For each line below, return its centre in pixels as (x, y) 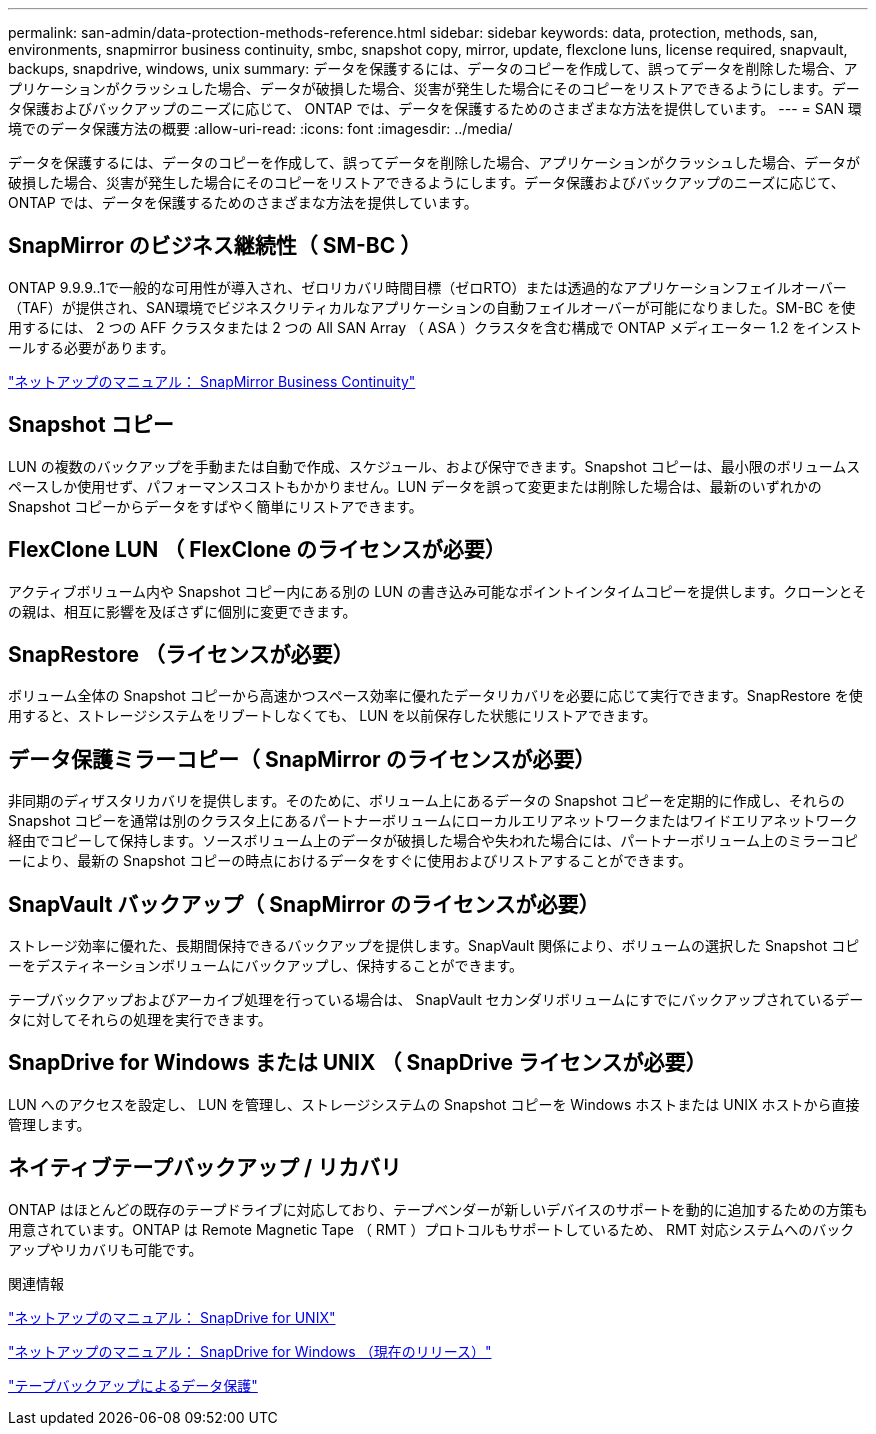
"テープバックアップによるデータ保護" (133, 1385)
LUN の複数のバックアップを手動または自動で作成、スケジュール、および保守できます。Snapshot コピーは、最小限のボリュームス (434, 466)
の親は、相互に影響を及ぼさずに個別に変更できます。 (182, 611)
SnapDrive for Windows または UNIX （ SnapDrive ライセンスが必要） (357, 1063)
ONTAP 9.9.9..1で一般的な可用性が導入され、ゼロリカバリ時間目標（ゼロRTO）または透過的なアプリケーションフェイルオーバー (427, 287)
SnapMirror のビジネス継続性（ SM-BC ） (215, 246)
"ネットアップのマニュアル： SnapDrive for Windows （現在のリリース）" (250, 1351)
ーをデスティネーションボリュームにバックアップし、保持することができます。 (266, 966)
